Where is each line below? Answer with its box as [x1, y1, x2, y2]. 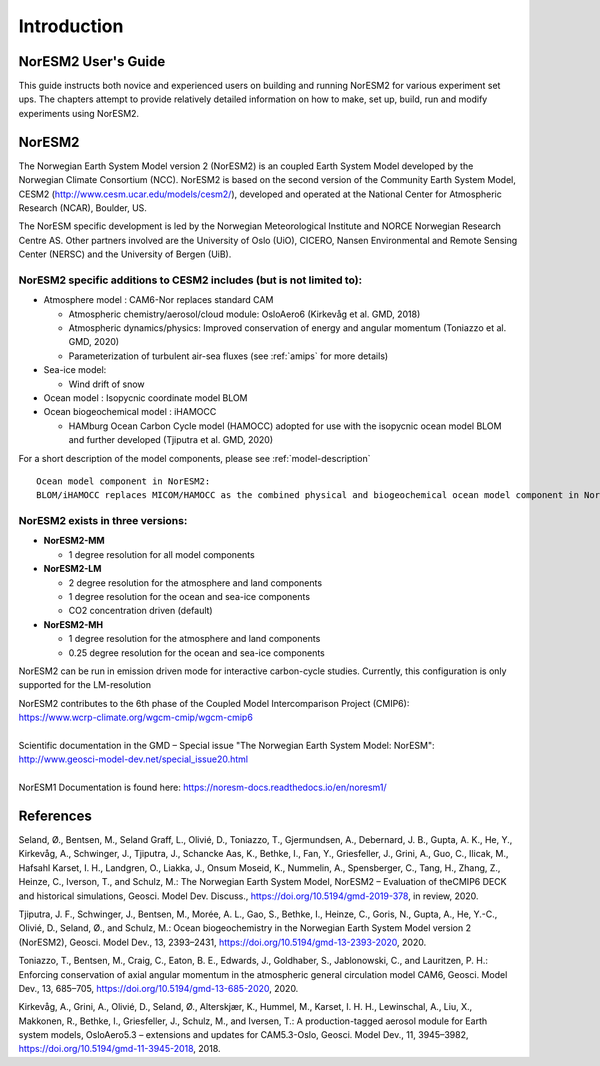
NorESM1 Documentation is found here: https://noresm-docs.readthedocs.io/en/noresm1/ [18, 781, 387, 794]
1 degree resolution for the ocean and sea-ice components [68, 591, 310, 603]
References [18, 807, 92, 824]
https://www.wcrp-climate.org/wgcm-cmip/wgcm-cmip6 [18, 711, 254, 724]
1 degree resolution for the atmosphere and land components [68, 633, 321, 645]
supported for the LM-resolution [18, 679, 152, 691]
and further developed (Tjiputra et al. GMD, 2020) [68, 434, 274, 446]
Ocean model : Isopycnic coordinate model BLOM [43, 391, 249, 404]
